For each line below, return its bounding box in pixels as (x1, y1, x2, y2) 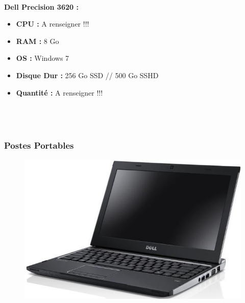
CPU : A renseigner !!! (16, 18, 89, 29)
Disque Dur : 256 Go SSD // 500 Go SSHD (16, 69, 159, 80)
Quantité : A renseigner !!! (16, 87, 103, 98)
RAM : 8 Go (16, 35, 59, 46)
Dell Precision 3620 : (4, 1, 79, 12)
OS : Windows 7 (16, 53, 69, 63)
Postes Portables (4, 138, 74, 151)
